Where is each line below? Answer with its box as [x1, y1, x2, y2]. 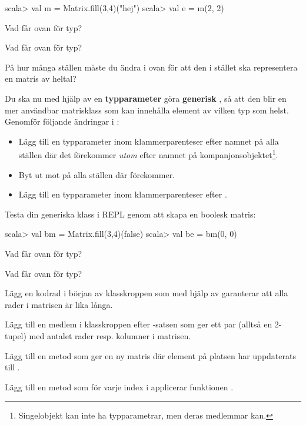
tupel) [5, 329, 26, 342]
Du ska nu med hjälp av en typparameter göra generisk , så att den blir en [5, 92, 287, 104]
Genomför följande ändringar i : [5, 115, 119, 128]
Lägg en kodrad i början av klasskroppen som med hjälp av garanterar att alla [5, 287, 288, 299]
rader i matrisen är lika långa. [5, 298, 113, 310]
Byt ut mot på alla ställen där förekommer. [18, 168, 175, 180]
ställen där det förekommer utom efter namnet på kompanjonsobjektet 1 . [18, 147, 278, 160]
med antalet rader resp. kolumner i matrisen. [29, 329, 191, 342]
